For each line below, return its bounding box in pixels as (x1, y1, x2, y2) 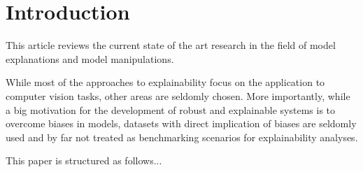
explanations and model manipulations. (6, 51, 174, 66)
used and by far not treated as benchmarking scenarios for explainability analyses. (6, 129, 358, 144)
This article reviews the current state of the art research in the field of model (6, 38, 336, 52)
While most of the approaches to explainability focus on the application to (6, 75, 325, 89)
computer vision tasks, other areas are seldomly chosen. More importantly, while (6, 88, 350, 103)
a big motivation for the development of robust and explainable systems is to (6, 102, 336, 117)
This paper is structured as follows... (6, 153, 162, 168)
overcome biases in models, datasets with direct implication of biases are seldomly (6, 116, 357, 131)
